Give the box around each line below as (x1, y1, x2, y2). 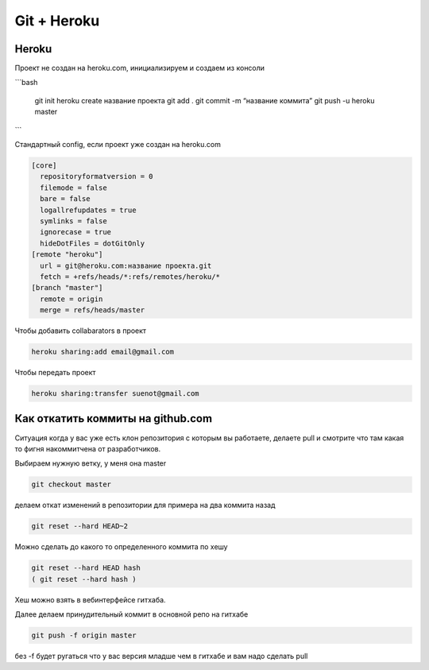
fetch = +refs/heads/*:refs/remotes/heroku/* (40, 272, 220, 281)
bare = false (40, 195, 91, 203)
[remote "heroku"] (31, 250, 103, 259)
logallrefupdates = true (40, 205, 137, 215)
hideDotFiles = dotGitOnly (40, 238, 145, 248)
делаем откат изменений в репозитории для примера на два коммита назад (14, 501, 276, 510)
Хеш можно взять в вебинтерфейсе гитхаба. (14, 594, 166, 604)
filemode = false (40, 183, 107, 192)
